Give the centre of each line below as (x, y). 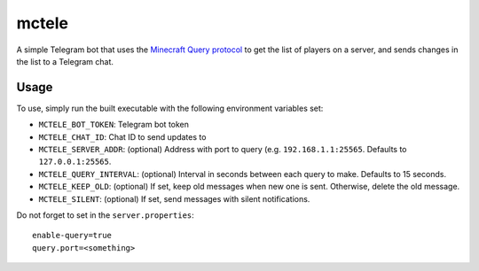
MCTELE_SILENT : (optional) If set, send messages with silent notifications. (174, 198)
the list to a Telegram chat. (65, 61)
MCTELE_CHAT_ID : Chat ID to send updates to (122, 136)
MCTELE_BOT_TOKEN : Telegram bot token (114, 125)
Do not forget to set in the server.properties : (105, 215)
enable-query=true (72, 236)
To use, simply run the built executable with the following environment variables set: (170, 108)
